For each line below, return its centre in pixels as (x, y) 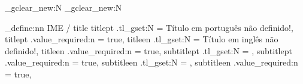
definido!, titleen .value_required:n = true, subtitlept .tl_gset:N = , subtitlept (149, 50)
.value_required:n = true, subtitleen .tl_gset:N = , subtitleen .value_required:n (151, 62)
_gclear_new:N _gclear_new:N (63, 7)
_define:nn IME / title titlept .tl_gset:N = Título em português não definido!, (149, 27)
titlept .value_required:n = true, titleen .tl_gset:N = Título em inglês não (142, 39)
